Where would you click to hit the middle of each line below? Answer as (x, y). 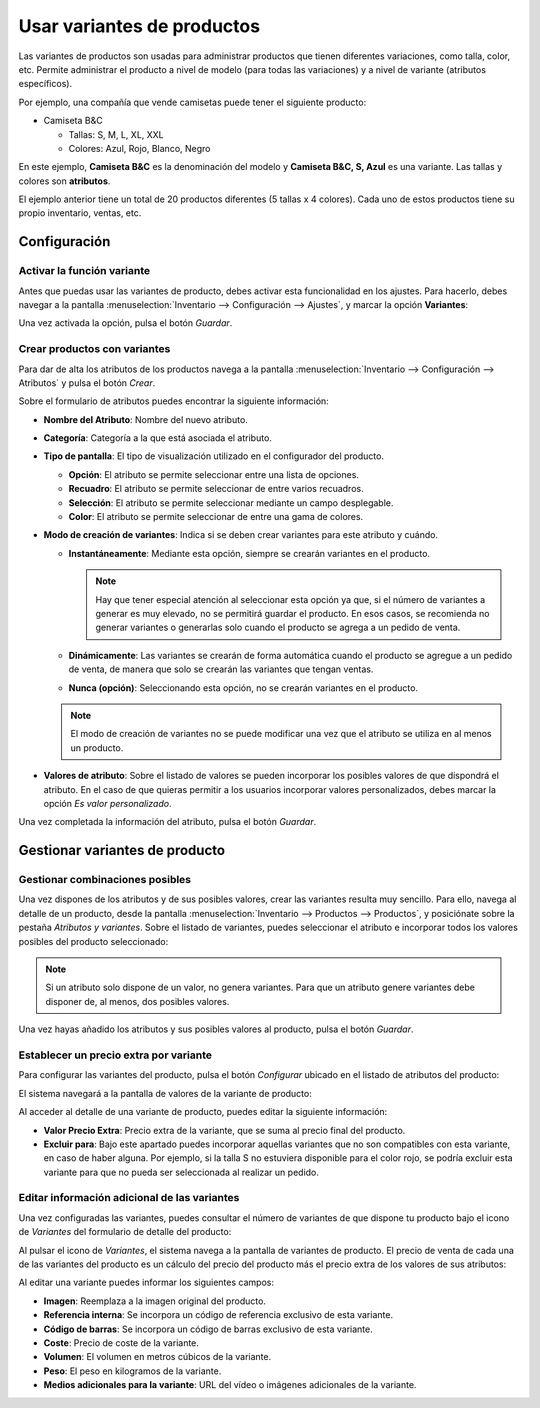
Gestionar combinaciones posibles (105, 880)
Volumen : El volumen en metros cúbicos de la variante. (157, 1357)
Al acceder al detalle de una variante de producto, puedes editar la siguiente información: (203, 1112)
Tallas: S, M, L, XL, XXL (116, 134)
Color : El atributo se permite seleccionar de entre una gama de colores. (216, 517)
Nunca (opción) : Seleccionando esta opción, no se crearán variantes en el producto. (243, 687)
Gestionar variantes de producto (121, 850)
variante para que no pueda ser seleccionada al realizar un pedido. (181, 1172)
